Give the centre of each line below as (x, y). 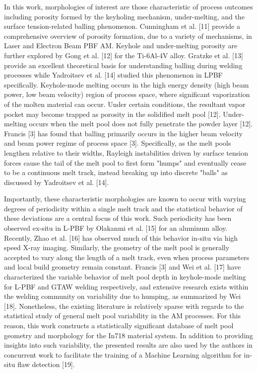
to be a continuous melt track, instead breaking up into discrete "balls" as (116, 172)
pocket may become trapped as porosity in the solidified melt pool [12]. (112, 114)
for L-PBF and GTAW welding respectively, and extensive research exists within (126, 286)
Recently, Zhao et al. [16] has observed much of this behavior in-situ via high (121, 237)
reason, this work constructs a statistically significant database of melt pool (119, 325)
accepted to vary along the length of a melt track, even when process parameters (127, 257)
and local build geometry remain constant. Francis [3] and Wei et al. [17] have (123, 267)
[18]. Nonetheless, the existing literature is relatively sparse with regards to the (124, 306)
